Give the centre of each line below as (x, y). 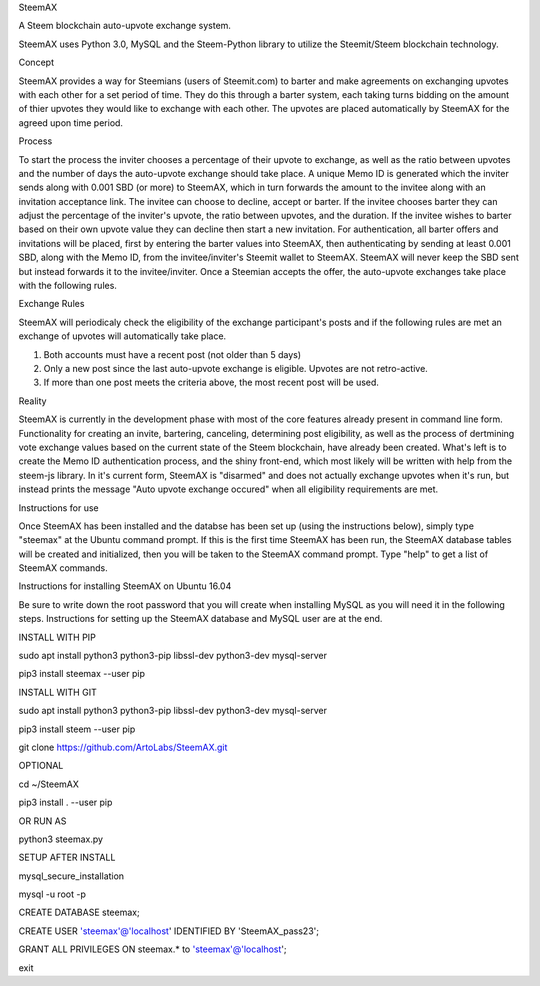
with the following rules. (67, 286)
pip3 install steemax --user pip (81, 674)
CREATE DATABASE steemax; (79, 912)
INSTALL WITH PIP (57, 637)
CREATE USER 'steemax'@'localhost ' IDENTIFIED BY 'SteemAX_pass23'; (169, 931)
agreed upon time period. (71, 122)
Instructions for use (58, 507)
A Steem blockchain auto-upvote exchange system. (125, 26)
